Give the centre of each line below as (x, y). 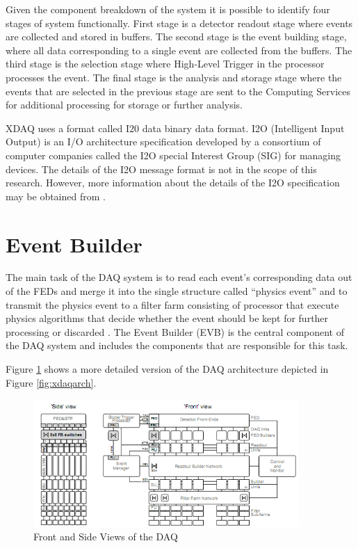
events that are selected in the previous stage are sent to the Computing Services (178, 91)
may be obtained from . (56, 196)
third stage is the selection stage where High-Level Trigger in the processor (165, 64)
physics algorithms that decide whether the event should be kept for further (167, 318)
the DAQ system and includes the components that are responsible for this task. (177, 345)
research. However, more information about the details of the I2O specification (173, 183)
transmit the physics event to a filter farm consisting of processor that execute (172, 304)
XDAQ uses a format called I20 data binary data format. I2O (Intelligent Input (175, 128)
